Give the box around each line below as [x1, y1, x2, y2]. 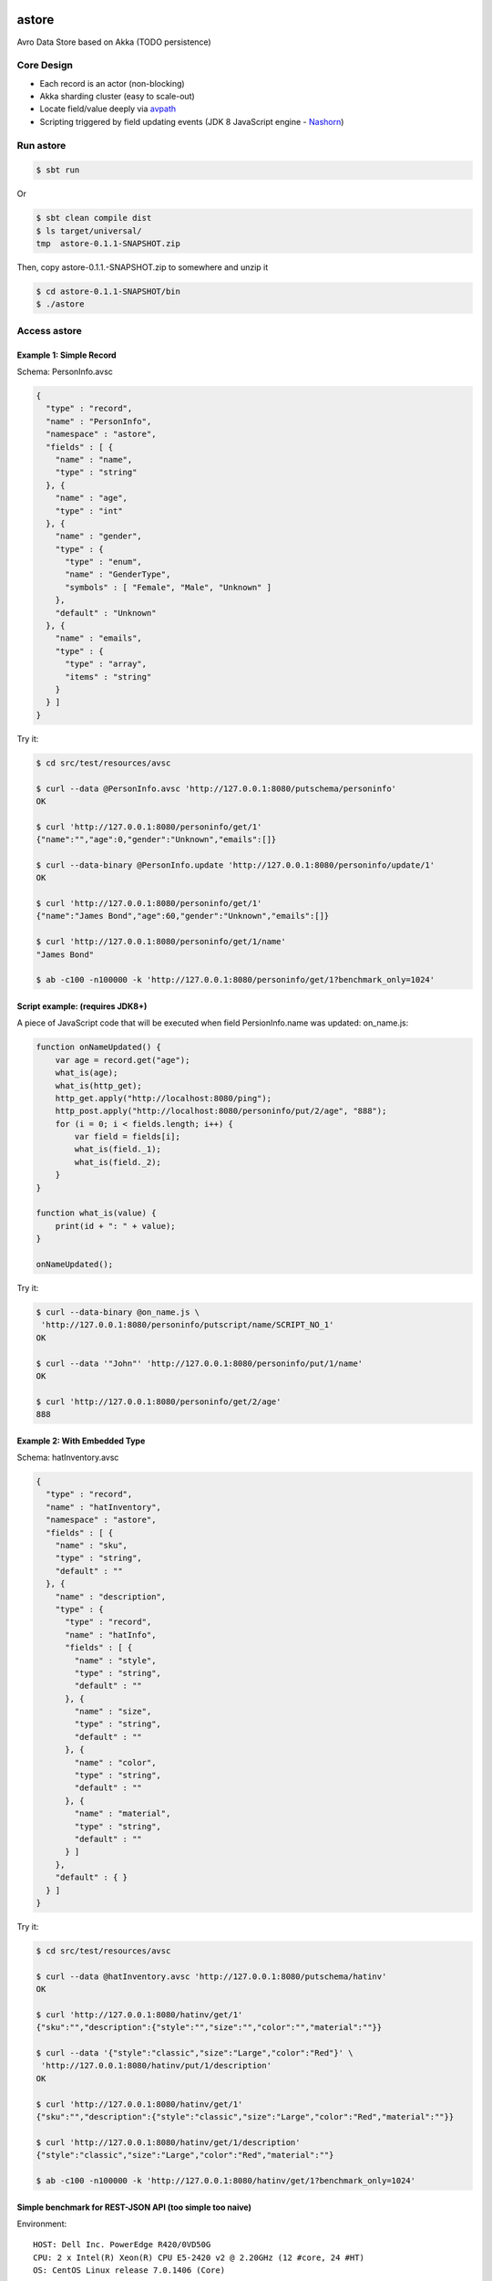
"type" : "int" [55, 505, 123, 516]
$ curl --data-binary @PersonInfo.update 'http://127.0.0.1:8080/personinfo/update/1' [36, 859, 436, 870]
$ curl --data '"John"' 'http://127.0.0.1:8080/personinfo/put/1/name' [36, 1358, 364, 1369]
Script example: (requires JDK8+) [16, 1000, 148, 1012]
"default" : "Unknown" [55, 608, 157, 618]
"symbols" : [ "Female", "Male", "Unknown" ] [65, 582, 272, 592]
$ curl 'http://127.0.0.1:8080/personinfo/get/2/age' [36, 1396, 282, 1407]
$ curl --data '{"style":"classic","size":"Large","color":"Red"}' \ [36, 2048, 354, 2058]
